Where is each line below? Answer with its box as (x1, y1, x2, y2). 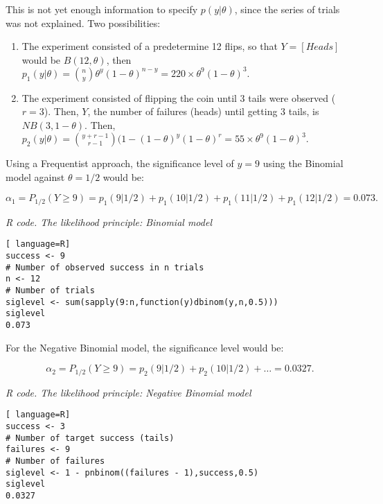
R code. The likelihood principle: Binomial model (6, 214, 212, 229)
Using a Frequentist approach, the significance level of (6, 156, 234, 171)
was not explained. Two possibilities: (6, 15, 161, 30)
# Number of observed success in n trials (6, 262, 204, 272)
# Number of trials (6, 286, 95, 296)
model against (6, 169, 65, 184)
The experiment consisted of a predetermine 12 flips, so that (21, 39, 278, 53)
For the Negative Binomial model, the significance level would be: (6, 340, 284, 354)
